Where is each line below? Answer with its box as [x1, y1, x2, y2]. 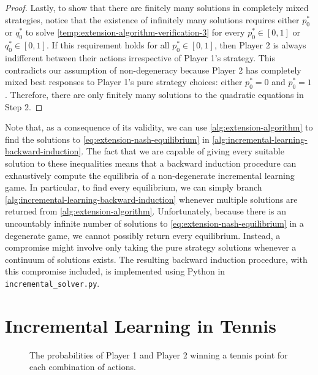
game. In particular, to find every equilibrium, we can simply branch [5, 181, 262, 194]
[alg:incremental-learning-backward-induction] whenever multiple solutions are [5, 192, 298, 205]
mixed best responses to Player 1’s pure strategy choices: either [5, 75, 243, 88]
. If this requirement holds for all [46, 39, 170, 51]
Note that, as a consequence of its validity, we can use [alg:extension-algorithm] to [5, 121, 313, 134]
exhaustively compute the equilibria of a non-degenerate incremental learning [5, 169, 295, 181]
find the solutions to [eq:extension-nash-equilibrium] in [5, 132, 210, 145]
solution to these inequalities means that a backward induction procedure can [5, 156, 297, 169]
